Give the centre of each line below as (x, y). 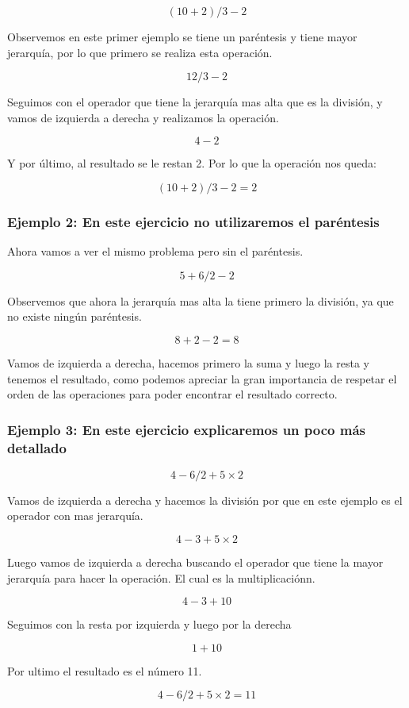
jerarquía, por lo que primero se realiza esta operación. (140, 52)
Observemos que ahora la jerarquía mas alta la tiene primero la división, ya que (201, 300)
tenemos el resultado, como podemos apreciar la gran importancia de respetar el (202, 378)
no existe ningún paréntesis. (75, 316)
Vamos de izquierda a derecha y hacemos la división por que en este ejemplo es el (205, 500)
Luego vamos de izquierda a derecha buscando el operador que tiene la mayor (195, 562)
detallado (37, 447)
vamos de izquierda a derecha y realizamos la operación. (143, 117)
